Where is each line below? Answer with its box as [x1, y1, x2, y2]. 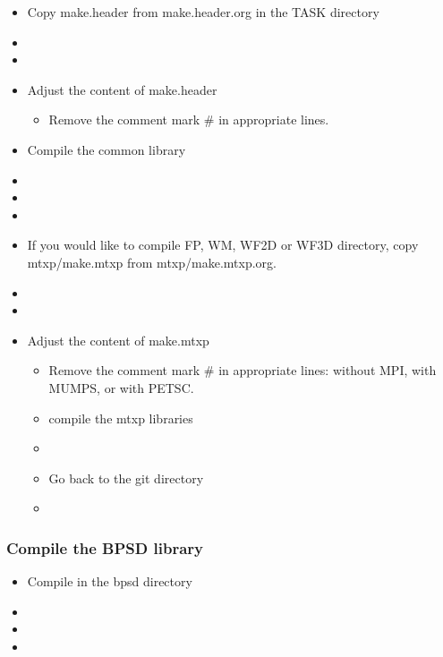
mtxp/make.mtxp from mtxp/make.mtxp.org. [27, 252, 277, 271]
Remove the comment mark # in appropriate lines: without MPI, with [48, 361, 437, 380]
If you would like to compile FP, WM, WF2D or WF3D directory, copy [27, 235, 419, 254]
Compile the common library [27, 140, 186, 158]
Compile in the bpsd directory [27, 572, 192, 591]
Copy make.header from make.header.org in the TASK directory [27, 3, 379, 21]
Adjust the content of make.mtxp [27, 330, 209, 349]
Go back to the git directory [48, 468, 204, 487]
